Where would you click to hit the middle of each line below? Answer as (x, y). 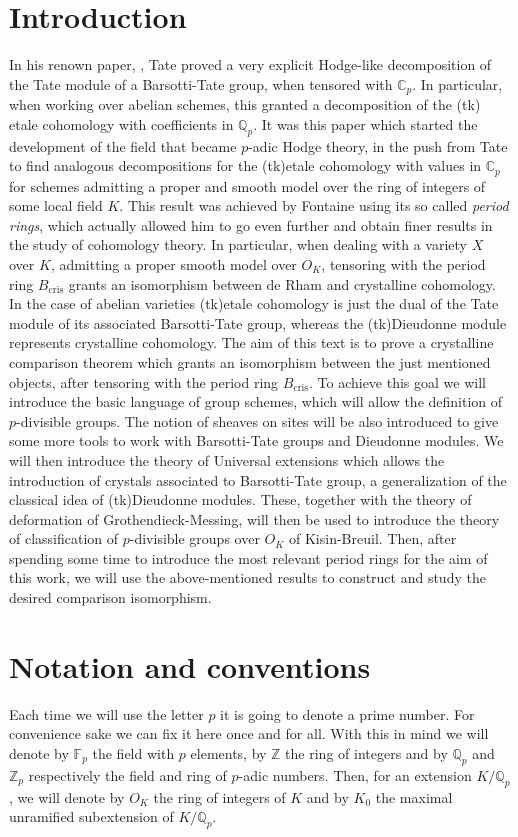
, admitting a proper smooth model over (173, 263)
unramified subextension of (91, 816)
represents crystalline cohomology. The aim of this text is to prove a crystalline (251, 342)
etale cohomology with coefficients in (121, 123)
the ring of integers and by (366, 752)
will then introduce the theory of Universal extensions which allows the (227, 459)
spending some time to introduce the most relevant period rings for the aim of (248, 557)
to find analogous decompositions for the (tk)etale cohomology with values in (245, 165)
